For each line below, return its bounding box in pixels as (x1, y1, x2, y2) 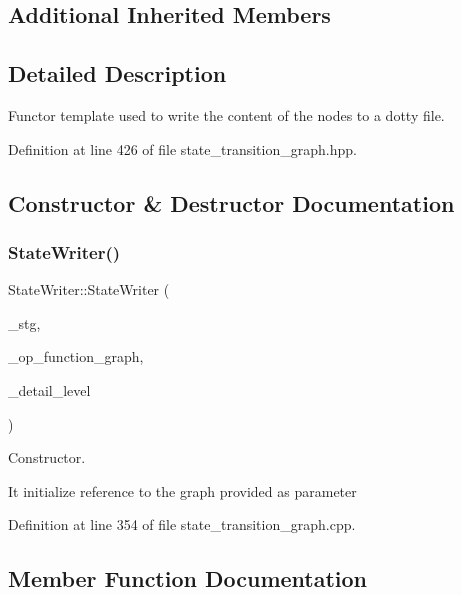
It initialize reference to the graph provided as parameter (8, 480, 357, 501)
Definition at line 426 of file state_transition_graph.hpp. (8, 138, 357, 159)
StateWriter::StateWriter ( (8, 279, 170, 300)
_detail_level (8, 379, 91, 400)
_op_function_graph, (8, 346, 144, 367)
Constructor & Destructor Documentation (8, 187, 455, 218)
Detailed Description (8, 58, 227, 89)
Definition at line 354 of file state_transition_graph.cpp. (8, 514, 356, 535)
